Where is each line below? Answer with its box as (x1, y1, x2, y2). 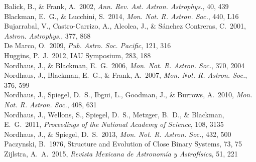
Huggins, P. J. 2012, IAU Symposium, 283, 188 (4, 50, 151, 60)
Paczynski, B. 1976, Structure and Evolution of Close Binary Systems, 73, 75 (4, 138, 242, 149)
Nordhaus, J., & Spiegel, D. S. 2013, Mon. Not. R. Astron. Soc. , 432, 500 (4, 128, 231, 139)
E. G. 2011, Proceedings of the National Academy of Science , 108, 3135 (4, 119, 224, 129)
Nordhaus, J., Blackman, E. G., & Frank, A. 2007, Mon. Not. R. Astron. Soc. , (4, 70, 247, 80)
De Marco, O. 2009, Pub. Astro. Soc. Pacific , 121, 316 (4, 40, 171, 51)
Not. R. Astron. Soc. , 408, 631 (4, 99, 97, 109)
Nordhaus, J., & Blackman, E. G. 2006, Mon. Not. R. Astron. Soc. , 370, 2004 (4, 60, 245, 70)
